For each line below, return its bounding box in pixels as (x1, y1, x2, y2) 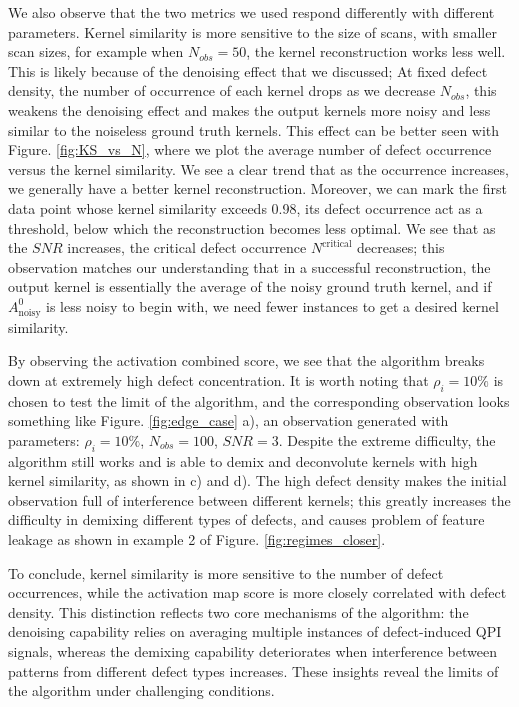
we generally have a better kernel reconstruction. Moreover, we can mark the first (8, 178, 508, 199)
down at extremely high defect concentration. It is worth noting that (8, 369, 429, 390)
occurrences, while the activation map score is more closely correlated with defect (8, 582, 507, 603)
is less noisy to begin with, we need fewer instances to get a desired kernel (46, 295, 499, 316)
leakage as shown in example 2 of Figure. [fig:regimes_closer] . (8, 528, 386, 549)
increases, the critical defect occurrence (67, 237, 307, 258)
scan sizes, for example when (8, 41, 184, 62)
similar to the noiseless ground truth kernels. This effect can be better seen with (8, 119, 500, 140)
